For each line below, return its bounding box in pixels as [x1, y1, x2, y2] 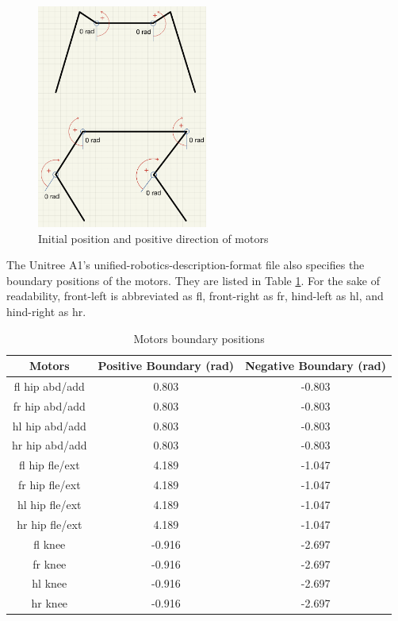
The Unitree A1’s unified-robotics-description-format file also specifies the [6, 256, 365, 273]
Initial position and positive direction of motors [38, 229, 269, 246]
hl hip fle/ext [17, 496, 82, 513]
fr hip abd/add [13, 397, 86, 414]
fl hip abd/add [13, 377, 85, 394]
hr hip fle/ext [17, 515, 82, 532]
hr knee [31, 595, 68, 611]
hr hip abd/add [12, 437, 87, 453]
